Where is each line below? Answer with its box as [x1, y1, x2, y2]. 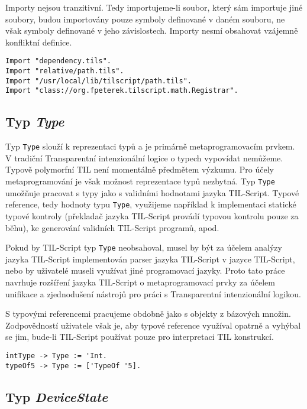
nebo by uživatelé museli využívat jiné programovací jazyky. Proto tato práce [5, 264, 285, 277]
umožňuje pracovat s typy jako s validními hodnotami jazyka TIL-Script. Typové [5, 186, 299, 199]
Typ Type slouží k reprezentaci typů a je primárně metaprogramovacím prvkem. [5, 140, 295, 152]
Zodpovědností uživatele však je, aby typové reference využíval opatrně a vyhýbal [5, 319, 301, 331]
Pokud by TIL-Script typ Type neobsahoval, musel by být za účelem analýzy [5, 241, 282, 254]
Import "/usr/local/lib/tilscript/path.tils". [5, 76, 192, 85]
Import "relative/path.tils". [5, 67, 124, 76]
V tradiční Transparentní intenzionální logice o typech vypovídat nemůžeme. [5, 151, 283, 164]
